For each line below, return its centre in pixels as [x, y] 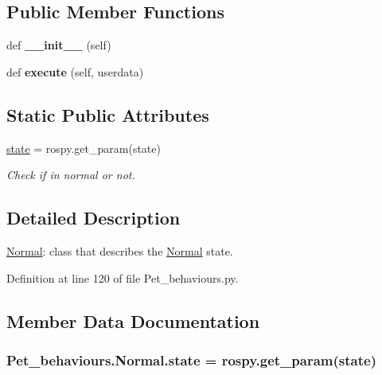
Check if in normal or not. [71, 175]
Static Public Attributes [108, 114]
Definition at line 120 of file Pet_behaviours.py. [123, 277]
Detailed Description [94, 218]
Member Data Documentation [133, 320]
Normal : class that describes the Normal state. [120, 250]
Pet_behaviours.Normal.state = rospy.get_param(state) [191, 359]
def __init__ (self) [59, 45]
